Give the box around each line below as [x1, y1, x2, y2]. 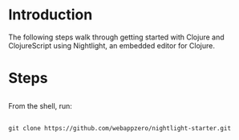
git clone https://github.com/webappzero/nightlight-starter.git [8, 124, 231, 132]
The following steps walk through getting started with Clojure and [8, 32, 225, 42]
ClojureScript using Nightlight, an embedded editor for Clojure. [8, 40, 215, 50]
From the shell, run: [8, 101, 72, 110]
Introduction [8, 6, 93, 24]
